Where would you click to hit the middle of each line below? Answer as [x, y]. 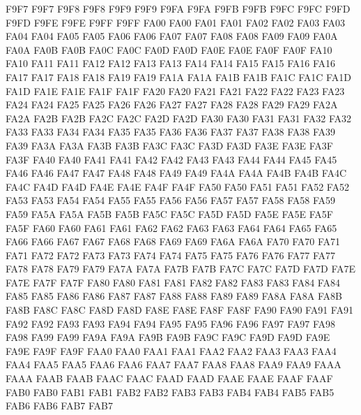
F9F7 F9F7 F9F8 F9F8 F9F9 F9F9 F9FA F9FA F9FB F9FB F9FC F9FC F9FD [178, 8]
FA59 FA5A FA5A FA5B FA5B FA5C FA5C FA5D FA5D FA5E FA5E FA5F [169, 213]
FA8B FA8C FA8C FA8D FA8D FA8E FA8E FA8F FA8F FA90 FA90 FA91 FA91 [179, 310]
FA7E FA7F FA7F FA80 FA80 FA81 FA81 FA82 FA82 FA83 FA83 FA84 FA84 [173, 282]
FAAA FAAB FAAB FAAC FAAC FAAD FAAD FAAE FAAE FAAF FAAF [169, 378]
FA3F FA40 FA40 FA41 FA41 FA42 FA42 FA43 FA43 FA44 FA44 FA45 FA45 [171, 159]
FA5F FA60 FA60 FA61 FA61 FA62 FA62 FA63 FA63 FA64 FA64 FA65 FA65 [171, 227]
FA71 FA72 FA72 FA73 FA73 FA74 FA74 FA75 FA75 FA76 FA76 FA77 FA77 [171, 255]
